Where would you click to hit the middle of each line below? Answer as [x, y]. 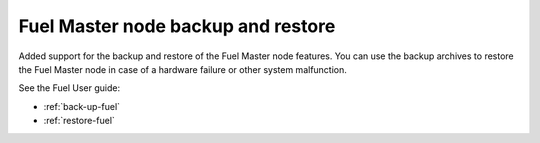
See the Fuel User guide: [69, 88]
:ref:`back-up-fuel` [81, 106]
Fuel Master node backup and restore [177, 26]
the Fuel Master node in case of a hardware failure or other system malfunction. [182, 69]
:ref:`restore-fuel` [79, 121]
